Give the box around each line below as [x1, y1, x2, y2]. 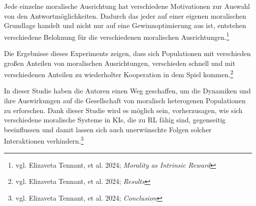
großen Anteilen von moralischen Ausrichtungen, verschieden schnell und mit [4, 58, 235, 68]
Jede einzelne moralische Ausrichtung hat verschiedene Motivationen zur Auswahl [4, 1, 250, 11]
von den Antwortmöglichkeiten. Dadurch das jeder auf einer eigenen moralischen [4, 10, 247, 21]
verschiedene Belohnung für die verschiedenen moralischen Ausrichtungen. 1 [4, 30, 229, 42]
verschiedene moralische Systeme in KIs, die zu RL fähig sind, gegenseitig [4, 115, 226, 125]
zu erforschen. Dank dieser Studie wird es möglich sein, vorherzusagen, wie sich [4, 105, 243, 115]
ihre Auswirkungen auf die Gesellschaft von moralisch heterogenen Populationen [4, 95, 246, 106]
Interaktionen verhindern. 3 [4, 134, 84, 146]
